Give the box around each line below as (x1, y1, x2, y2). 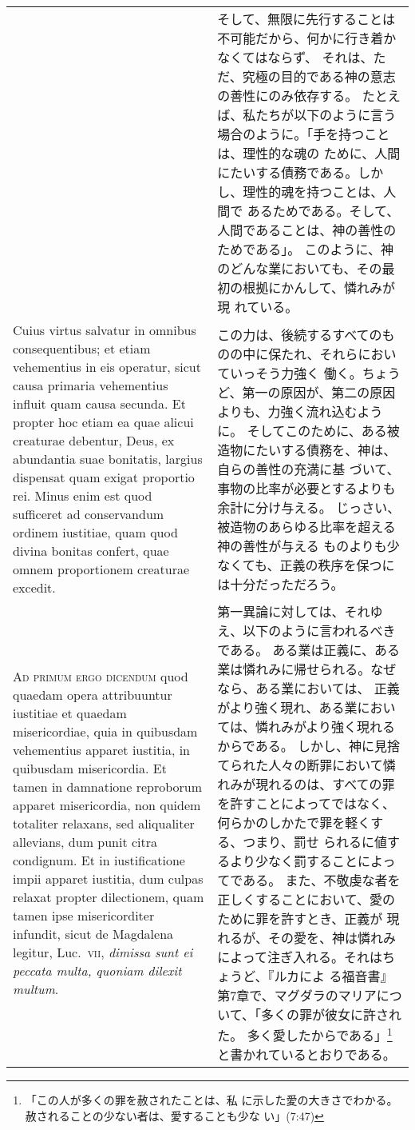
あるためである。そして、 (247, 202, 400, 220)
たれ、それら (281, 344, 358, 363)
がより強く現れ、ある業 (217, 698, 358, 717)
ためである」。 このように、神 (217, 240, 394, 258)
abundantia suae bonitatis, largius (13, 449, 203, 468)
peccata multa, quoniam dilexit (13, 961, 182, 980)
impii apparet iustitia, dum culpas (13, 869, 204, 888)
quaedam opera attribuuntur (13, 685, 172, 705)
